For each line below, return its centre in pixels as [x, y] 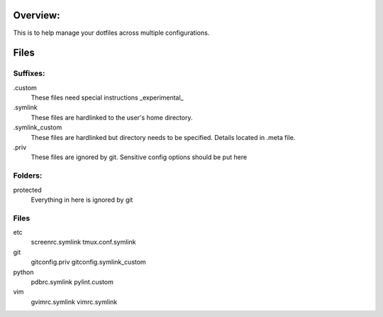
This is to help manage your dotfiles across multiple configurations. [111, 33]
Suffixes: [29, 73]
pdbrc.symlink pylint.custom [72, 282]
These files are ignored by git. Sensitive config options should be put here [139, 157]
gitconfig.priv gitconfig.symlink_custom [89, 262]
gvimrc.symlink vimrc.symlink [74, 301]
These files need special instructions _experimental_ [107, 98]
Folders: [28, 176]
